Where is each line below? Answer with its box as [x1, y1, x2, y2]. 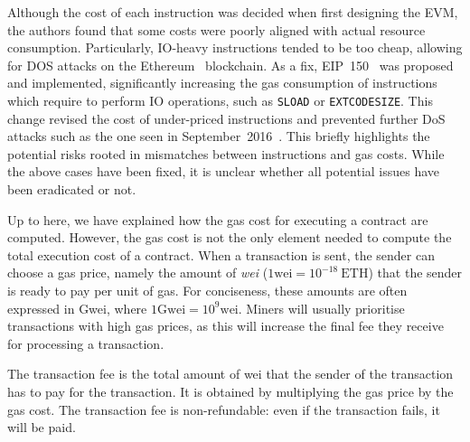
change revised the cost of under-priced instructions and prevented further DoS [7, 108, 446, 127]
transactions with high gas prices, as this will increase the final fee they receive [7, 316, 444, 335]
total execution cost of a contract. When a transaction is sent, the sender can [7, 245, 435, 264]
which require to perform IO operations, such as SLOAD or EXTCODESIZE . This [7, 90, 433, 109]
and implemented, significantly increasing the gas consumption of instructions [7, 73, 437, 92]
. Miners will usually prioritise [238, 298, 405, 317]
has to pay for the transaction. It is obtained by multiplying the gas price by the [7, 381, 454, 400]
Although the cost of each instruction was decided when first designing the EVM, [7, 3, 458, 21]
